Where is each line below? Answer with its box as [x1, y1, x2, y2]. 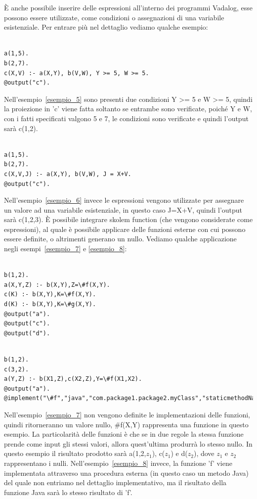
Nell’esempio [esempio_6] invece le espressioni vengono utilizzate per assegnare [4, 195, 244, 205]
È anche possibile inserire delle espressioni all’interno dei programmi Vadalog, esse [4, 2, 253, 12]
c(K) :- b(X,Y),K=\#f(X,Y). [4, 291, 96, 298]
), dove [193, 448, 214, 458]
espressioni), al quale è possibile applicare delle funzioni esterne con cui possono [4, 224, 246, 234]
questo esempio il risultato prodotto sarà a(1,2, [4, 448, 146, 458]
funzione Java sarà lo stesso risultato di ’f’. [4, 487, 132, 497]
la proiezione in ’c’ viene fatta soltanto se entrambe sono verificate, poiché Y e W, [4, 103, 252, 114]
